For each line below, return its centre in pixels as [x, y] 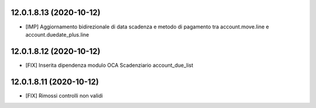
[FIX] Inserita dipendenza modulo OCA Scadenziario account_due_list [109, 65]
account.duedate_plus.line [57, 34]
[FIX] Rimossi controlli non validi [64, 95]
